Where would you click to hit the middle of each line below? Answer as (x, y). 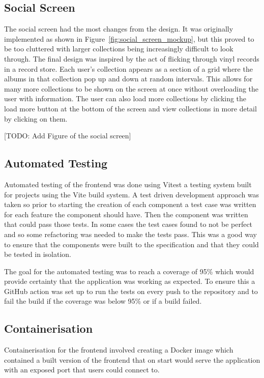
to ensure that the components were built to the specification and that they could (131, 244)
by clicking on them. (36, 118)
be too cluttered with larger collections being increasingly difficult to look (119, 49)
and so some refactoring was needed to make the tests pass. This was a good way (130, 234)
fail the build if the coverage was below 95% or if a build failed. (103, 301)
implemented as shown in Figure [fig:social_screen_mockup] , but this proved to (129, 38)
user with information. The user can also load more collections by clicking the (125, 98)
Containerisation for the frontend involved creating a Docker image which (119, 350)
